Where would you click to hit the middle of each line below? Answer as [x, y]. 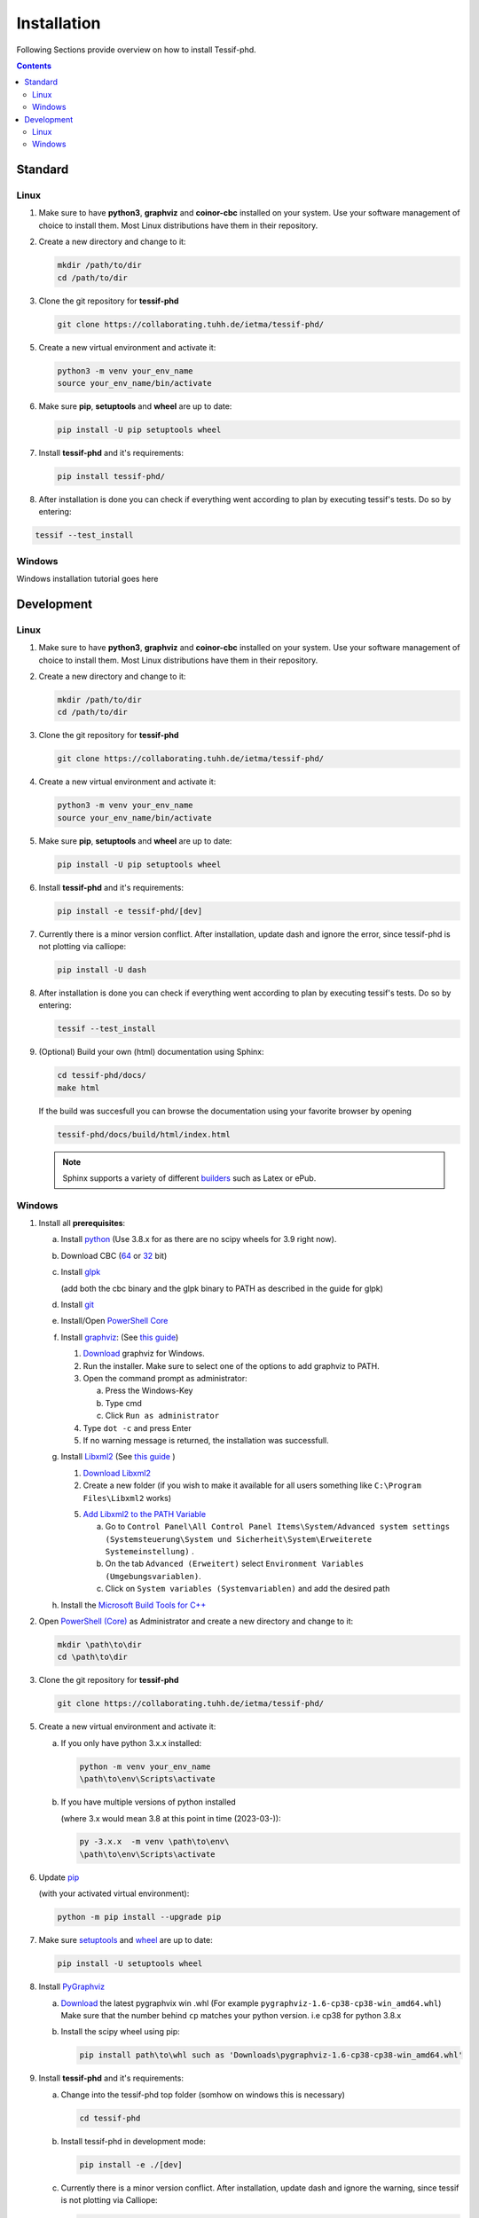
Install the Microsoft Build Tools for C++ [133, 1605]
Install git [78, 1305]
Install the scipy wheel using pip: [121, 2032]
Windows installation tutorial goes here [87, 578]
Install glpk [81, 1272]
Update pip [59, 1877]
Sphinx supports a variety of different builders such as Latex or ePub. [189, 1178]
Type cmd [123, 1403]
